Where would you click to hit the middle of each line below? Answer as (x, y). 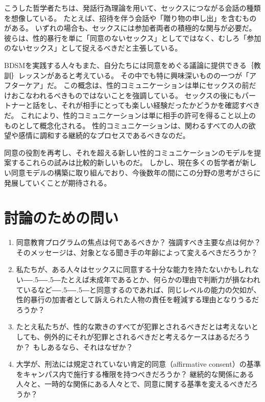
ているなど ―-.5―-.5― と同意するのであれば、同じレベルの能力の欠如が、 (138, 289)
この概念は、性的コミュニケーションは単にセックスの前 (156, 85)
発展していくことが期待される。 (58, 182)
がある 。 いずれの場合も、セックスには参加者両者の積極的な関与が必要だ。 (130, 28)
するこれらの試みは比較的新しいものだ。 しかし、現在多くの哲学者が (127, 162)
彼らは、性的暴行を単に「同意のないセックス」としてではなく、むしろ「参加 (133, 38)
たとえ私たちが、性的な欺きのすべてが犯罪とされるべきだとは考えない (134, 327)
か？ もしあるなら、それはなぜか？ (75, 347)
